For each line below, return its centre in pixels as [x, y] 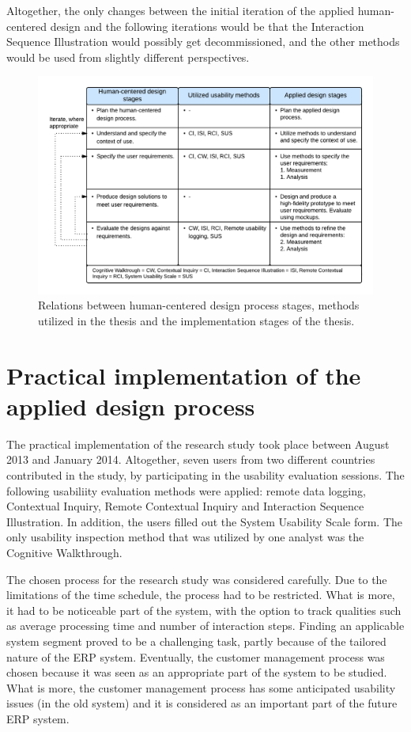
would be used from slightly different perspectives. [128, 57]
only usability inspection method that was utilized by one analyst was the [185, 537]
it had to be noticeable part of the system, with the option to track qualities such [204, 610]
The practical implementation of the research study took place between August [198, 444]
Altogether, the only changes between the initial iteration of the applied [181, 10]
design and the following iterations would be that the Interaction [207, 26]
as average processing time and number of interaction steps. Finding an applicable [205, 626]
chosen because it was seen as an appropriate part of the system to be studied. [197, 672]
